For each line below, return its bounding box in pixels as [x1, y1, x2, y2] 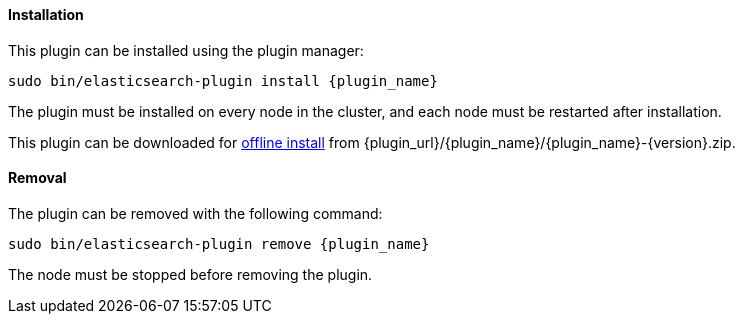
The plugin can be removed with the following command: [8, 204, 383, 222]
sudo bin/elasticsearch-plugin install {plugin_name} [8, 72, 438, 89]
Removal [8, 169, 67, 187]
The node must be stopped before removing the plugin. [8, 265, 373, 283]
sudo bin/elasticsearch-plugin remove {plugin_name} [8, 235, 430, 252]
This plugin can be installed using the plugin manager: [8, 41, 364, 59]
